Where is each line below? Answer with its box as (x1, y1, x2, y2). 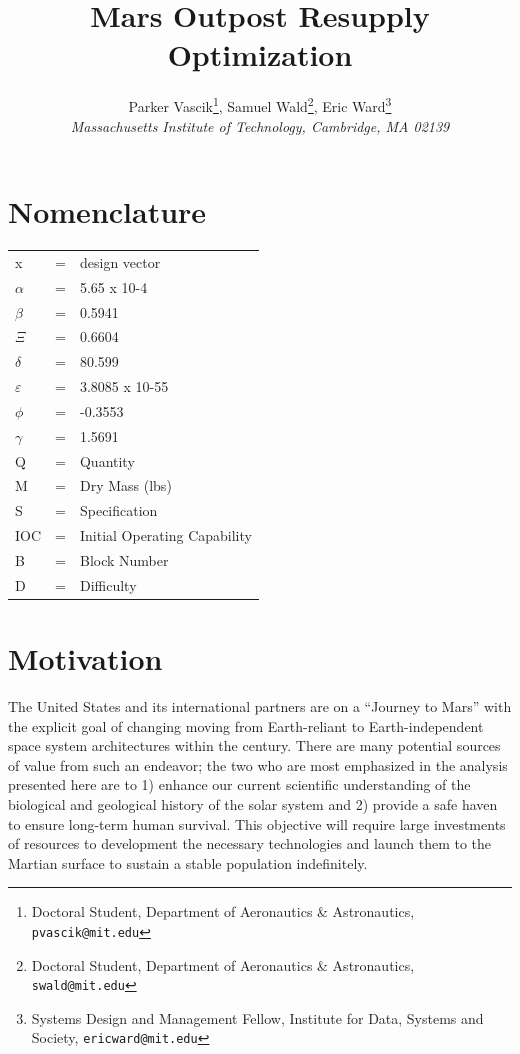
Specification (79, 500, 158, 521)
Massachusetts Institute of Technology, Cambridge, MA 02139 (70, 115, 450, 136)
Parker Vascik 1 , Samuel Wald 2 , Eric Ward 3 (128, 93, 392, 116)
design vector (79, 251, 161, 272)
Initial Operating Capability (79, 525, 252, 546)
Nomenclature (8, 191, 207, 232)
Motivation (8, 638, 163, 679)
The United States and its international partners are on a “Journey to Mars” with (8, 696, 512, 717)
